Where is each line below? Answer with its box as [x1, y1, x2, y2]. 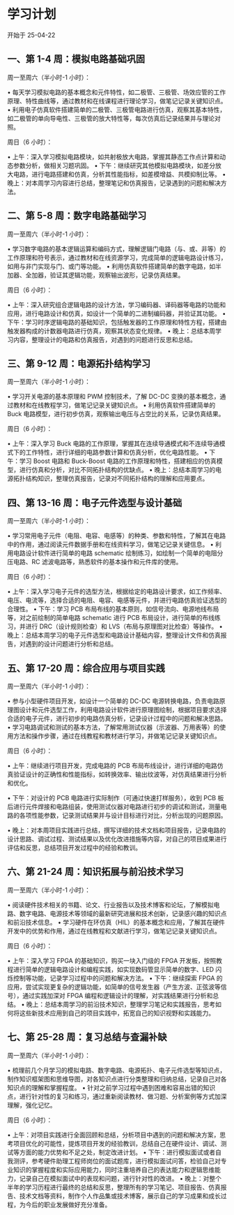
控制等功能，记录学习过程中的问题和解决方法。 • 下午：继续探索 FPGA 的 [13, 973, 223, 982]
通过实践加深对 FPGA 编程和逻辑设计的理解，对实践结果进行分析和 [22, 991, 213, 999]
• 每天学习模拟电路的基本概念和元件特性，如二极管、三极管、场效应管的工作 [7, 88, 226, 96]
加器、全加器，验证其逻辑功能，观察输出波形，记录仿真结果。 [7, 270, 185, 279]
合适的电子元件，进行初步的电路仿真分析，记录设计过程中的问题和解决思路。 [7, 714, 227, 723]
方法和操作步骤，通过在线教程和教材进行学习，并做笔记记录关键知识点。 [13, 732, 221, 740]
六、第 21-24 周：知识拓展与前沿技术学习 [7, 866, 184, 878]
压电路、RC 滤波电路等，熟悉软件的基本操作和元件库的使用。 [7, 558, 182, 566]
